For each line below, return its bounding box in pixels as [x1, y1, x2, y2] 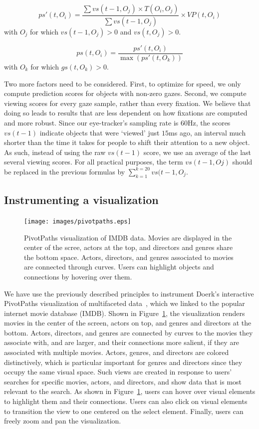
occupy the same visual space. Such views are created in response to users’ [4, 366, 232, 377]
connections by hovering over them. [24, 271, 132, 281]
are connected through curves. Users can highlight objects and [24, 261, 214, 272]
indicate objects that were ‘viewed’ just [39, 127, 160, 137]
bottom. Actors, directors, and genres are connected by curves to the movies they [4, 327, 253, 337]
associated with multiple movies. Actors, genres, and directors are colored [4, 347, 229, 357]
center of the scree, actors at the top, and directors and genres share [24, 242, 233, 252]
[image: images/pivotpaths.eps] [24, 217, 131, 225]
